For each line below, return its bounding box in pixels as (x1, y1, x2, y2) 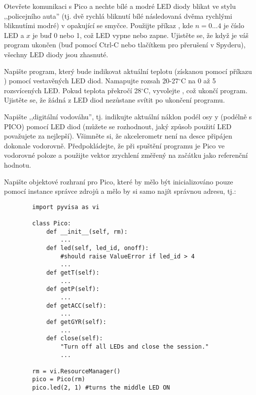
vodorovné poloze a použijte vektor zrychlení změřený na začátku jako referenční (4, 150, 248, 160)
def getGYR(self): (46, 318, 107, 325)
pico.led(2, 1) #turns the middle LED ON (32, 384, 170, 392)
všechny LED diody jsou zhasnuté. (4, 49, 109, 59)
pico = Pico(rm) (32, 376, 85, 383)
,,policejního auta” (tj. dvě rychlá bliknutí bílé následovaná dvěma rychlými (4, 10, 232, 21)
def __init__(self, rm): (46, 228, 128, 235)
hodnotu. (4, 159, 31, 170)
